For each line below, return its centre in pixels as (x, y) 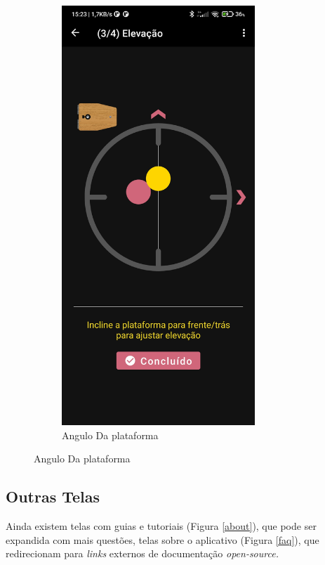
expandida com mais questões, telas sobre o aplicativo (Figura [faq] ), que (162, 539)
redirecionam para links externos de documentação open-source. (142, 553)
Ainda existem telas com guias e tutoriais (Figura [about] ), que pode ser (161, 526)
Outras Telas (53, 496)
